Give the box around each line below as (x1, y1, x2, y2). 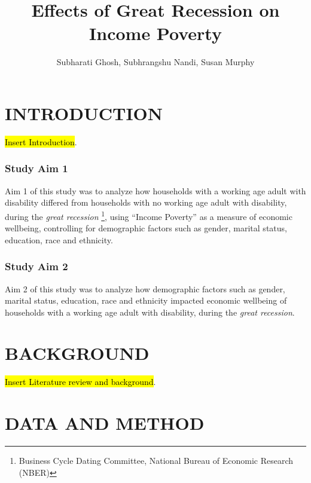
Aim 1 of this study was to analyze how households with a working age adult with (5, 184, 306, 197)
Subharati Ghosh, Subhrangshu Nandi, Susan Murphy (56, 56, 255, 68)
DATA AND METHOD (5, 411, 205, 435)
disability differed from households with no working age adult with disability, (5, 196, 287, 209)
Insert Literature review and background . (5, 375, 156, 388)
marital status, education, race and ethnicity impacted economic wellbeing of (5, 294, 287, 307)
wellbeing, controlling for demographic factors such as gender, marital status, (5, 222, 287, 234)
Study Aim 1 (5, 161, 68, 176)
